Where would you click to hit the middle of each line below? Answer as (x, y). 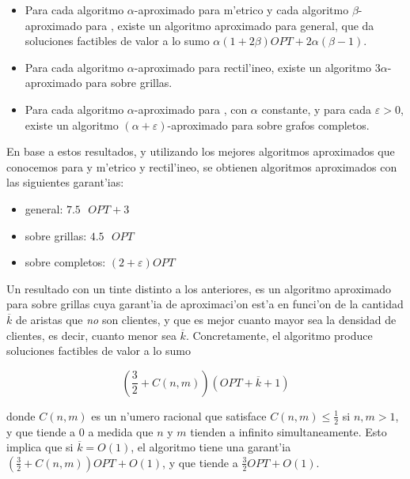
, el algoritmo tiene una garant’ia (211, 447)
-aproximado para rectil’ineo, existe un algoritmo (253, 67)
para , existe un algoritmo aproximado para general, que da (230, 25)
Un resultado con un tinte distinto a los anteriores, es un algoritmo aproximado (199, 288)
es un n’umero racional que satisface (179, 415)
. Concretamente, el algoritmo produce (279, 335)
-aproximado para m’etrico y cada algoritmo (241, 9)
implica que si (40, 447)
